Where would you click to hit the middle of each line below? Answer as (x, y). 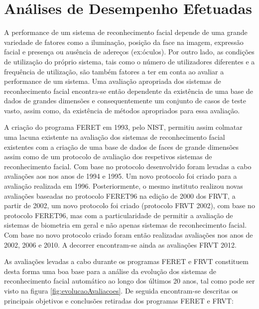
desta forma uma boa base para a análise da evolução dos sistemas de (110, 271)
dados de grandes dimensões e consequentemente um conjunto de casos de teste (125, 101)
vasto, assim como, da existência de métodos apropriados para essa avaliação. (122, 110)
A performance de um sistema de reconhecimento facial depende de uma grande (126, 32)
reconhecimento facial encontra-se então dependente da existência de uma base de (129, 91)
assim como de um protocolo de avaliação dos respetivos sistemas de (108, 156)
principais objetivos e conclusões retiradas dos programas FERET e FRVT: (119, 300)
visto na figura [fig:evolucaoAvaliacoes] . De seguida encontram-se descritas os (121, 290)
